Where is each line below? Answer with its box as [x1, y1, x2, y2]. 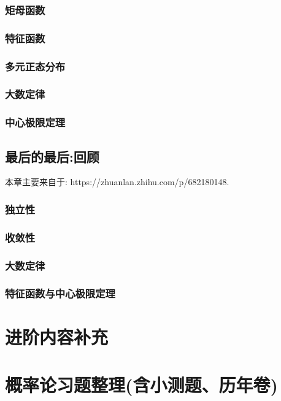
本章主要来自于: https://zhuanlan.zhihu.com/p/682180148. [5, 175, 229, 188]
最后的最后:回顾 [5, 147, 99, 166]
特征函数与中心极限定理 [5, 286, 115, 301]
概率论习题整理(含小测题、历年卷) [5, 372, 279, 397]
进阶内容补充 [5, 324, 109, 349]
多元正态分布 [5, 58, 66, 74]
